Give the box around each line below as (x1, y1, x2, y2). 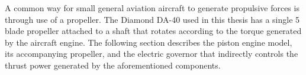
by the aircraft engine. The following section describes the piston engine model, (5, 36, 292, 48)
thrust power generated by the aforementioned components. (5, 59, 221, 71)
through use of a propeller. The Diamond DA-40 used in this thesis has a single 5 (5, 13, 300, 25)
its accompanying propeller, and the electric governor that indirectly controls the (5, 47, 298, 60)
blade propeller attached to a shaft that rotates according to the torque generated (5, 25, 302, 37)
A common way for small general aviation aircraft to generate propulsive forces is (5, 2, 299, 13)
